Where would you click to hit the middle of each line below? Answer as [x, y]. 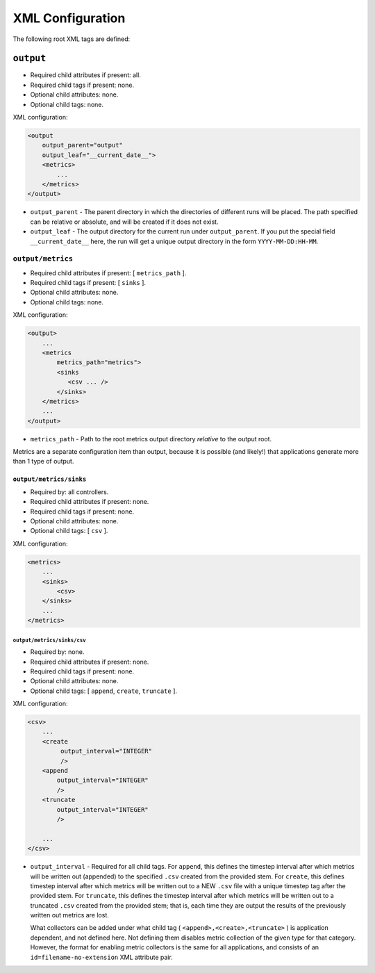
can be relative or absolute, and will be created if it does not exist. [124, 222]
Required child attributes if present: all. [86, 75]
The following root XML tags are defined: [72, 39]
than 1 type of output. [43, 461]
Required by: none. [57, 652]
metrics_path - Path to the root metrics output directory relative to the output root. [151, 439]
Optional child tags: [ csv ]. [69, 531]
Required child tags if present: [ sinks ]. [88, 283]
